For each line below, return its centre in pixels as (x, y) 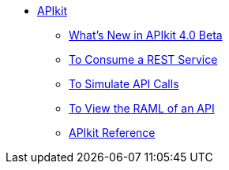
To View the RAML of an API (142, 108)
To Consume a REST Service (143, 59)
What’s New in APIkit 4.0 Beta (146, 35)
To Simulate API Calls (124, 84)
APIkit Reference (112, 133)
